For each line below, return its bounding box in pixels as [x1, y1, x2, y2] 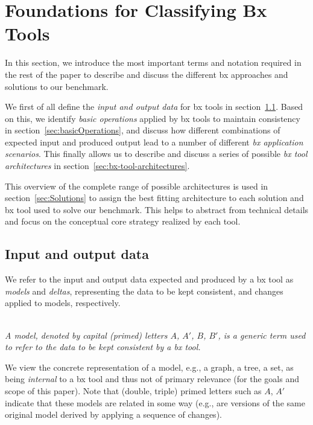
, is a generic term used [218, 328, 306, 341]
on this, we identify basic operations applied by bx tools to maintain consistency [5, 112, 300, 124]
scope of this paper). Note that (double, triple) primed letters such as [5, 384, 262, 397]
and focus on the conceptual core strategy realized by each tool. [5, 215, 241, 228]
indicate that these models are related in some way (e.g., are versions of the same [5, 396, 305, 409]
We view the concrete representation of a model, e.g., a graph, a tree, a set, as [5, 360, 294, 373]
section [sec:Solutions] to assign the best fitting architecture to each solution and [5, 191, 304, 204]
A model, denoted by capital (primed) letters [5, 328, 168, 341]
